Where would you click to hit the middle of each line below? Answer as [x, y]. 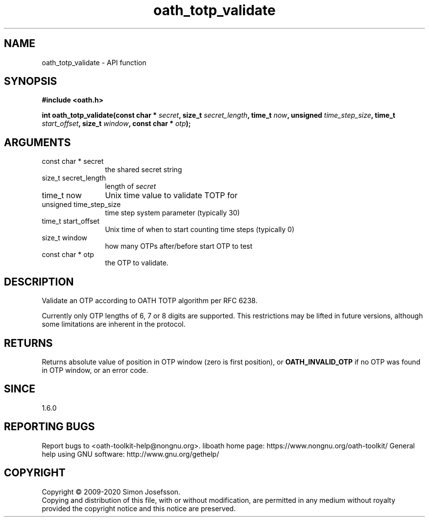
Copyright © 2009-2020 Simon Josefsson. [111, 492]
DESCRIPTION [39, 282]
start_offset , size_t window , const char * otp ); [116, 124]
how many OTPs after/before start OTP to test [179, 246]
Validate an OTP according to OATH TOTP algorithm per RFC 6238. [150, 301]
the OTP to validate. [137, 263]
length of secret [131, 186]
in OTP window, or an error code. [95, 370]
